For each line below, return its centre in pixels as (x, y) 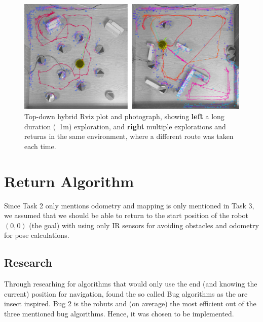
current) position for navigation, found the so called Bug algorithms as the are (126, 293)
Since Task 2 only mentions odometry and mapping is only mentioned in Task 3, (129, 205)
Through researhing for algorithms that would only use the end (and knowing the (131, 284)
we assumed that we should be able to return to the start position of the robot (126, 215)
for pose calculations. (37, 235)
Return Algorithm (69, 181)
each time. (40, 146)
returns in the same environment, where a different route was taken (129, 136)
